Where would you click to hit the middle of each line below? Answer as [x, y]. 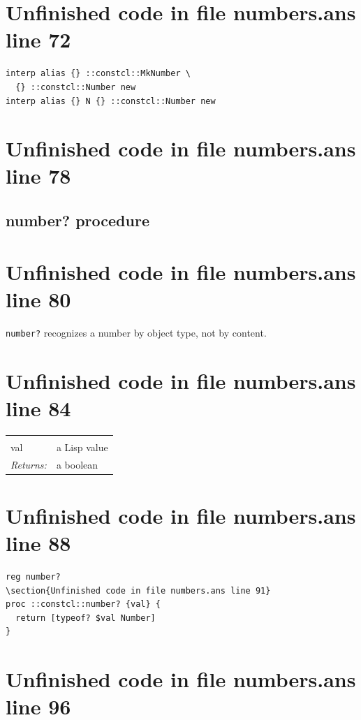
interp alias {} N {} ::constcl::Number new [111, 101]
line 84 [38, 407]
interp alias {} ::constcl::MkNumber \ [98, 74]
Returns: [29, 464]
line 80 [38, 299]
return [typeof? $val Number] [86, 618]
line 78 [38, 176]
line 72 [38, 39]
